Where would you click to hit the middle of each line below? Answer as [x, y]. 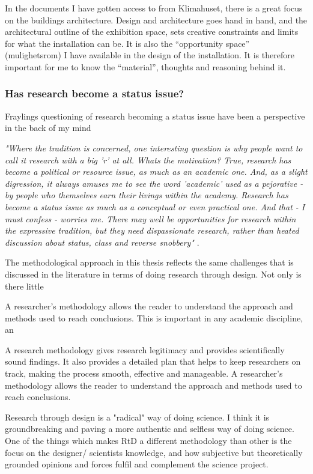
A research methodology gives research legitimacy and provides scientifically [145, 349]
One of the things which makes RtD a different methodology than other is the [148, 441]
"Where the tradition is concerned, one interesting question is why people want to [154, 147]
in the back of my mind [48, 128]
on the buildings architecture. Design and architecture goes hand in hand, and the [156, 20]
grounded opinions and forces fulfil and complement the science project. [137, 464]
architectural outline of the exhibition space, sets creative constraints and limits [152, 32]
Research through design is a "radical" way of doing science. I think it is [137, 417]
